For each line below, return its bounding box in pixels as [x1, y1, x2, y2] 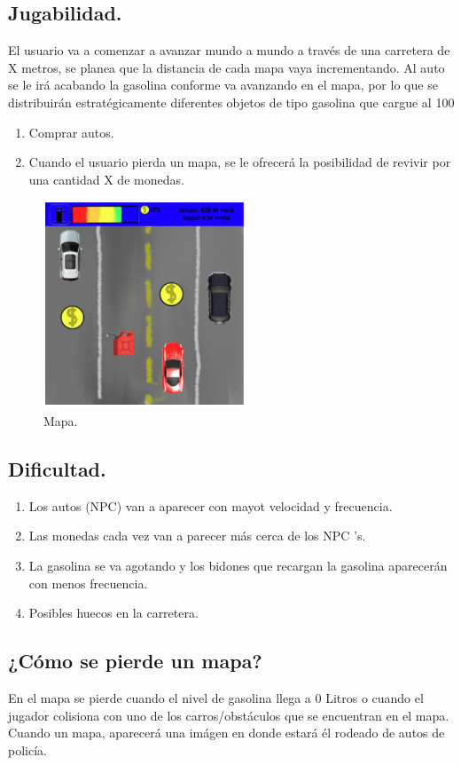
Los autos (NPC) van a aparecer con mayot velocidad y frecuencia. [28, 496, 393, 515]
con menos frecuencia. [28, 573, 148, 592]
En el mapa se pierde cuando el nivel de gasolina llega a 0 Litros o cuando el [8, 688, 424, 706]
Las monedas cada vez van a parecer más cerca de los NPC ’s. [28, 526, 366, 545]
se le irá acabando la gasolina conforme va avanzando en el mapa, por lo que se [8, 75, 438, 94]
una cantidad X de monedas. [28, 170, 184, 188]
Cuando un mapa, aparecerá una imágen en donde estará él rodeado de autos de [8, 723, 445, 742]
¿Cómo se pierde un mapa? [8, 647, 262, 674]
